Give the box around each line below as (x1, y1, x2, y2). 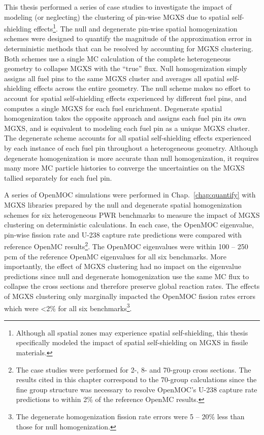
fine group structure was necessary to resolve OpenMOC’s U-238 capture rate (16, 384, 257, 394)
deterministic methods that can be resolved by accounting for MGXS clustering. (4, 43, 253, 54)
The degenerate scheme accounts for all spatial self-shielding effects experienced (4, 132, 252, 143)
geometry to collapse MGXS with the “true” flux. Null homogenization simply (4, 63, 247, 74)
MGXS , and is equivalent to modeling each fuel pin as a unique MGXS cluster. (4, 122, 250, 133)
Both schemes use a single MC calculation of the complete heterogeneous (4, 53, 231, 63)
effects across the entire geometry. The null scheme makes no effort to (34, 83, 250, 93)
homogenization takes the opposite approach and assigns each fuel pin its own (4, 113, 246, 123)
